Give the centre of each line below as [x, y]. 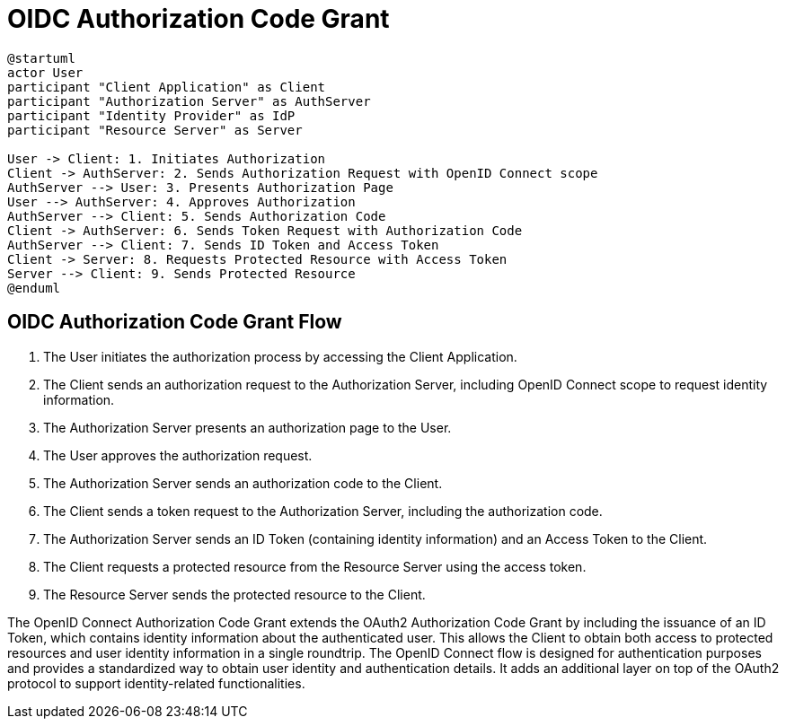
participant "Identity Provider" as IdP [151, 115]
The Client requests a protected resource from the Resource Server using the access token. [315, 566]
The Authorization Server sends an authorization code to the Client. [243, 483]
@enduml [34, 288]
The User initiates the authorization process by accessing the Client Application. [280, 356]
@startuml [41, 58]
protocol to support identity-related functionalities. [156, 683]
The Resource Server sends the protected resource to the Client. [234, 594]
